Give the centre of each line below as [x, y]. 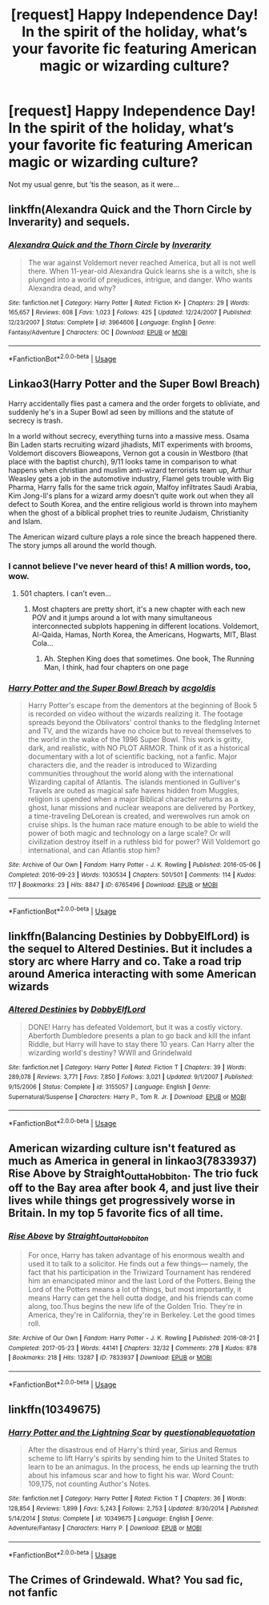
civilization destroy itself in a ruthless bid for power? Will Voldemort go [144, 842]
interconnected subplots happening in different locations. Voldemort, [145, 626]
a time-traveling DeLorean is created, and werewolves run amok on [139, 817]
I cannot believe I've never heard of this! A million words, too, [129, 565]
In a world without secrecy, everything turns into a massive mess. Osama [129, 436]
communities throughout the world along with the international [130, 774]
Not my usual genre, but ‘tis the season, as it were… [94, 184]
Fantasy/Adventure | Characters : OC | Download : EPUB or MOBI [98, 332]
